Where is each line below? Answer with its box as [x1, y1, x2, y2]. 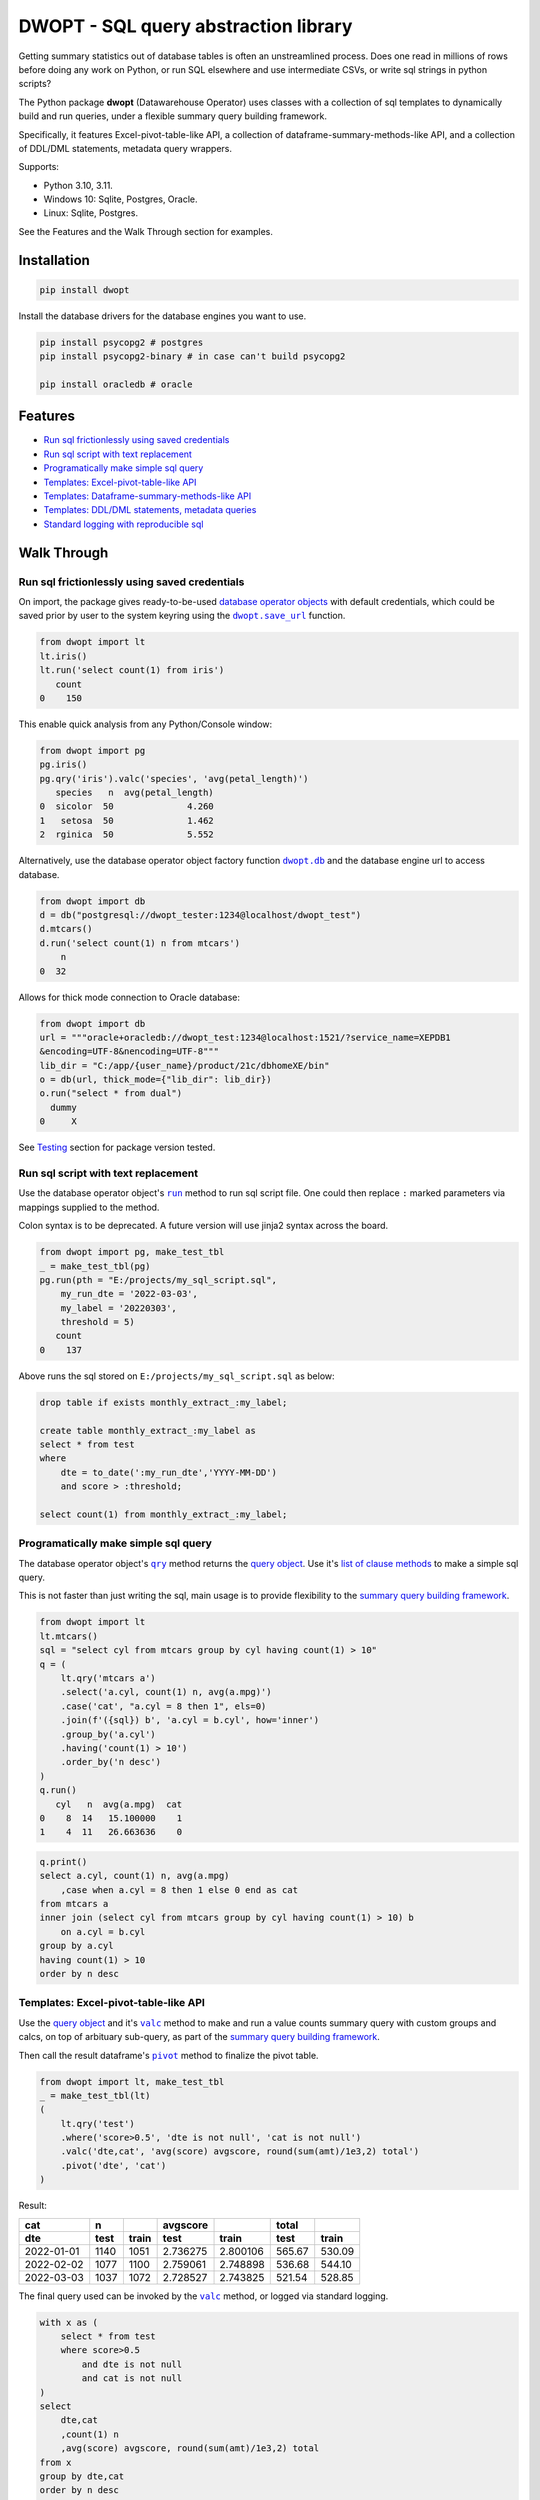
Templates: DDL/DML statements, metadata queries [43, 504, 257, 516]
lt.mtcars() [39, 1630, 99, 1642]
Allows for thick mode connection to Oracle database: [18, 991, 240, 1003]
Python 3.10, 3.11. [43, 179, 114, 191]
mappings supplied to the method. [18, 1201, 160, 1213]
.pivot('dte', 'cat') [60, 2160, 167, 2171]
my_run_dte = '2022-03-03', [60, 1288, 199, 1300]
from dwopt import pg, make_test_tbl [39, 1246, 225, 1258]
